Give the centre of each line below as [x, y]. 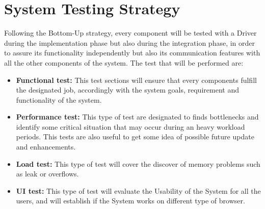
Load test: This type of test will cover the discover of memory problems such [138, 163]
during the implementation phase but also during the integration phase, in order [130, 42]
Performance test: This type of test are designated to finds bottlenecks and [137, 117]
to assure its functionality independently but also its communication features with [132, 53]
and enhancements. [46, 147]
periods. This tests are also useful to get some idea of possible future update [135, 137]
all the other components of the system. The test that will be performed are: [124, 62]
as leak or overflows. [47, 174]
